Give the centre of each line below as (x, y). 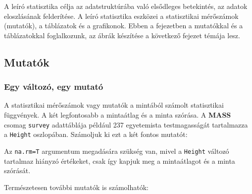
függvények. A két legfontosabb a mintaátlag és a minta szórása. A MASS (118, 114)
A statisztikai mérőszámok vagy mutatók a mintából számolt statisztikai (114, 105)
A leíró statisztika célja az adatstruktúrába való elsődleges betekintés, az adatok (126, 6)
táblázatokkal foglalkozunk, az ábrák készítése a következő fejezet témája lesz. (122, 35)
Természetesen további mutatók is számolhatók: (76, 187)
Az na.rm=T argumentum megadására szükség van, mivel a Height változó (117, 151)
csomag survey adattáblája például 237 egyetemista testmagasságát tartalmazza (126, 124)
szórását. (17, 170)
